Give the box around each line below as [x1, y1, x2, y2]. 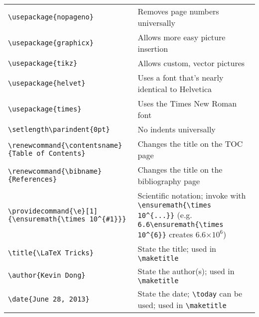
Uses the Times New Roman [137, 98, 237, 109]
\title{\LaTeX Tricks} [8, 248, 94, 257]
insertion [137, 43, 168, 54]
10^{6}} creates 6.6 [137, 228, 206, 240]
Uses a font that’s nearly [137, 72, 224, 83]
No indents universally [137, 123, 216, 135]
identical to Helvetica [137, 83, 212, 95]
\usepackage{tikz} [8, 59, 78, 67]
